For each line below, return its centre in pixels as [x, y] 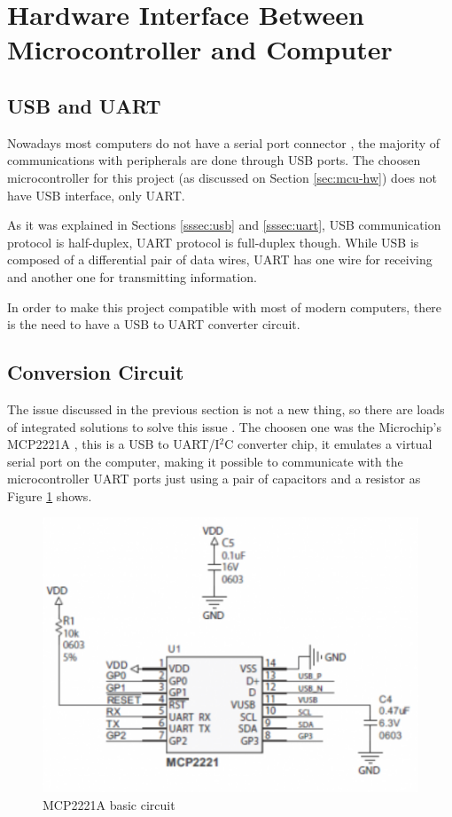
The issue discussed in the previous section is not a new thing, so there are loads [226, 408]
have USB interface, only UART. [96, 195]
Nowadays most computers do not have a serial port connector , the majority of [224, 142]
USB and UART [84, 105]
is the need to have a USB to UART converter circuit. [154, 324]
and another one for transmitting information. [132, 276]
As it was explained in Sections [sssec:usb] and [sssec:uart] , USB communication [224, 225]
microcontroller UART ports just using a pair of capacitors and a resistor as [214, 479]
